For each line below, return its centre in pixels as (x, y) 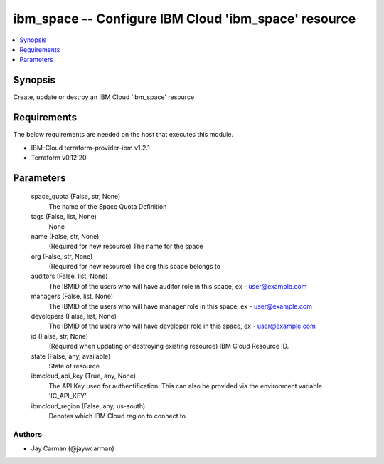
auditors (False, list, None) (69, 276)
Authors (28, 434)
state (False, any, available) (71, 356)
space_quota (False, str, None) (76, 197)
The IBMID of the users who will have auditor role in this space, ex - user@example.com (178, 286)
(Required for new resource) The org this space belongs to (134, 267)
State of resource (74, 366)
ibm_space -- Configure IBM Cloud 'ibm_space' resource (185, 19)
